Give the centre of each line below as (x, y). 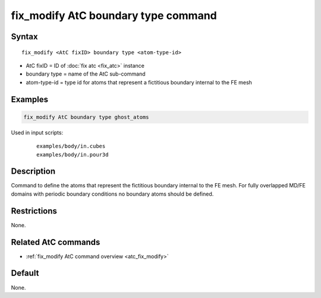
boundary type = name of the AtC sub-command (86, 74)
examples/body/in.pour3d (73, 154)
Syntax (24, 37)
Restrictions (34, 211)
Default (25, 273)
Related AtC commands (56, 242)
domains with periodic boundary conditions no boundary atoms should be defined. (112, 194)
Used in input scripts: (37, 132)
